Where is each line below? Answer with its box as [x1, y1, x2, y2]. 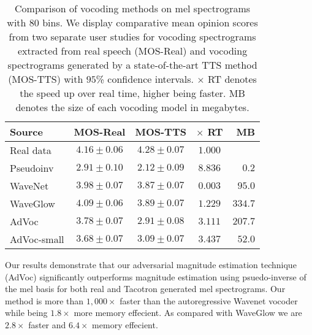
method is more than [5, 294, 84, 307]
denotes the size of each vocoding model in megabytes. [15, 100, 249, 114]
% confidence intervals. [96, 72, 194, 86]
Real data [10, 143, 51, 157]
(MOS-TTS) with [8, 72, 83, 86]
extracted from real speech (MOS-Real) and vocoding [17, 44, 248, 58]
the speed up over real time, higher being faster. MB [20, 86, 245, 100]
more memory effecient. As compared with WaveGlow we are [74, 306, 302, 319]
